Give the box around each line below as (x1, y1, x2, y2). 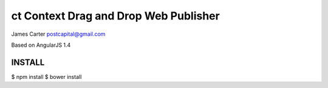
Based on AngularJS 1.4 (11, 41, 71, 49)
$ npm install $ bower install (11, 73, 82, 80)
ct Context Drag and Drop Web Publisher (11, 9, 220, 22)
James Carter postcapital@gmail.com (11, 30, 106, 38)
